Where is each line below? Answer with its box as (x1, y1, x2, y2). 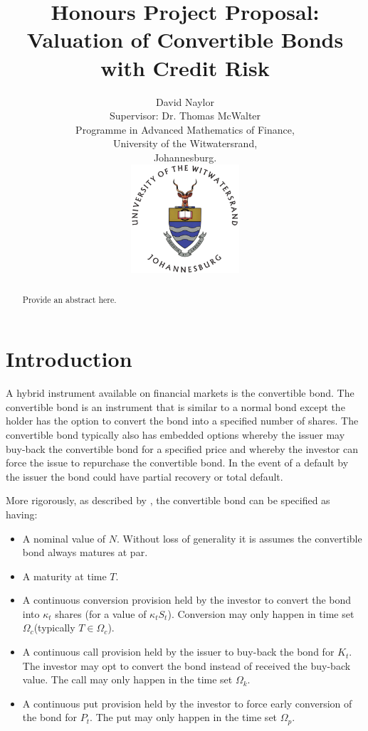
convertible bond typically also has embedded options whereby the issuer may (6, 427, 345, 442)
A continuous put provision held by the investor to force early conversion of (22, 695, 352, 710)
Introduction (6, 344, 132, 373)
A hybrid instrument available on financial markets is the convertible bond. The (6, 385, 354, 400)
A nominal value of (22, 530, 106, 545)
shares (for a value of (55, 606, 147, 621)
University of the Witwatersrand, (112, 136, 258, 151)
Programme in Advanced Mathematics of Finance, (75, 122, 295, 137)
